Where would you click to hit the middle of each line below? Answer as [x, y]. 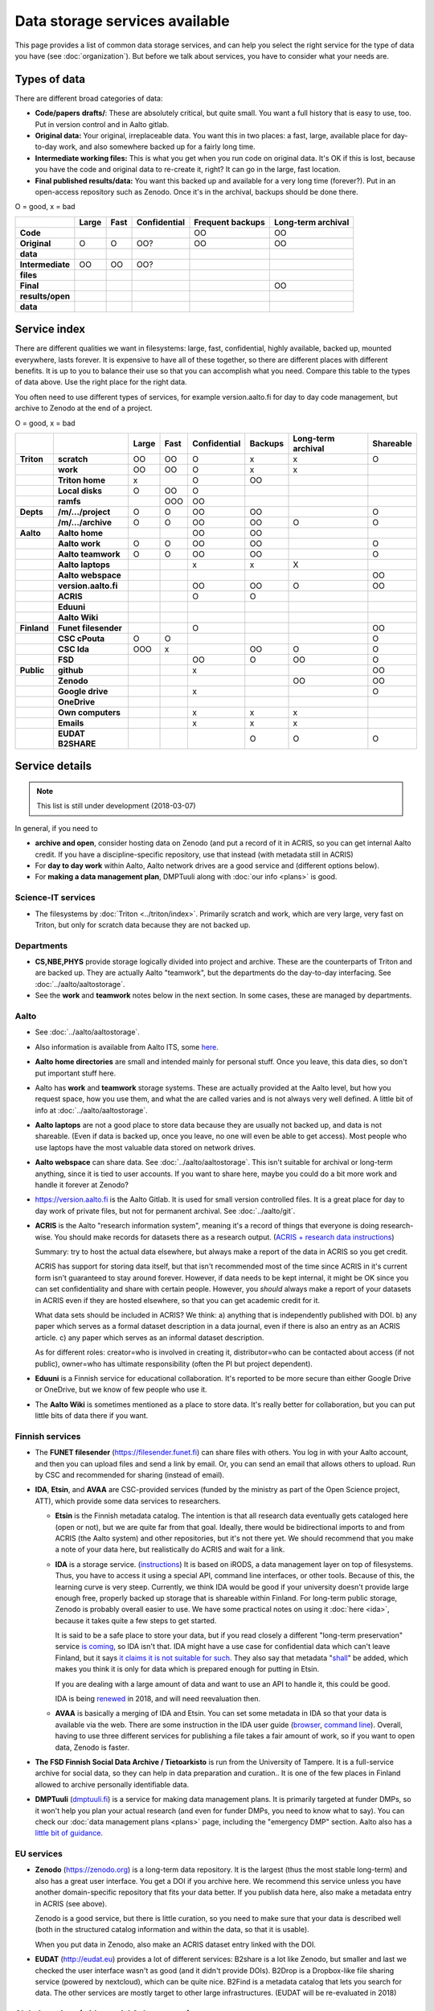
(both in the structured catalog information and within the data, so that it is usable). [172, 1930]
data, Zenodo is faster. [92, 1747]
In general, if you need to [56, 828]
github [70, 670]
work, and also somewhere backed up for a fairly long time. [158, 147]
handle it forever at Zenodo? [82, 1185]
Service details [53, 766]
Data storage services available [122, 21]
